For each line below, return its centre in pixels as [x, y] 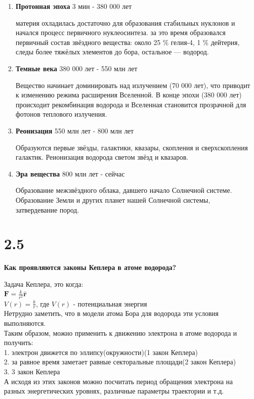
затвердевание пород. [47, 209]
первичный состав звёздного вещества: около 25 [88, 42]
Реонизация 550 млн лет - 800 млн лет [75, 130]
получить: [19, 342]
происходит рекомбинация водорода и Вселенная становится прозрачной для [131, 104]
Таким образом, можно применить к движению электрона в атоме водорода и [121, 332]
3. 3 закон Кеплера [32, 371]
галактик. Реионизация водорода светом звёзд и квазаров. [102, 157]
